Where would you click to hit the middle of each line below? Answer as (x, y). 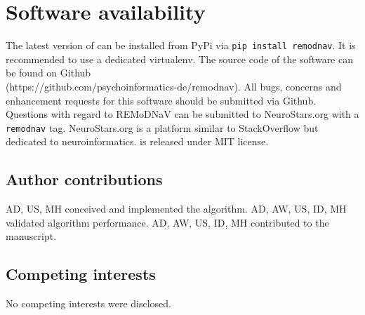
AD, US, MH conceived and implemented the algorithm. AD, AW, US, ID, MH (176, 209)
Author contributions (84, 179)
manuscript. (31, 236)
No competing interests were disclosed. (89, 303)
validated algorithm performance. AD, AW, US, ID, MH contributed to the (167, 222)
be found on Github (48, 73)
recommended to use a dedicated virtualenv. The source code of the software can (179, 59)
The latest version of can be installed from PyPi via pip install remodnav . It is (181, 45)
